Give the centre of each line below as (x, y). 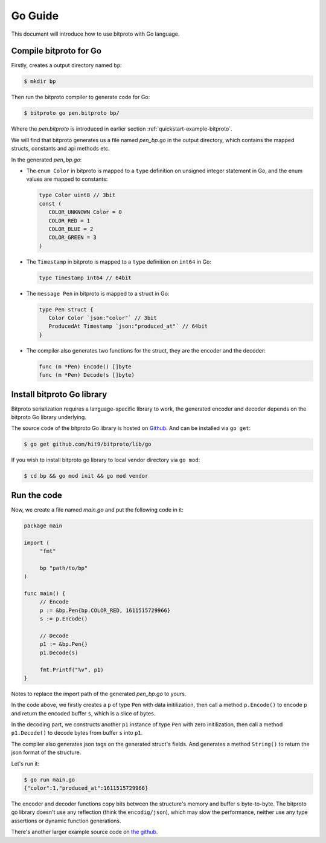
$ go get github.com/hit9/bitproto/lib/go (88, 444)
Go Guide (35, 16)
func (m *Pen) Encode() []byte (85, 366)
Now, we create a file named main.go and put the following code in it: (97, 509)
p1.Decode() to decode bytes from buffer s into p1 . (77, 733)
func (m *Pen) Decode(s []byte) (87, 375)
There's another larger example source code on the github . (85, 832)
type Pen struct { (66, 309)
